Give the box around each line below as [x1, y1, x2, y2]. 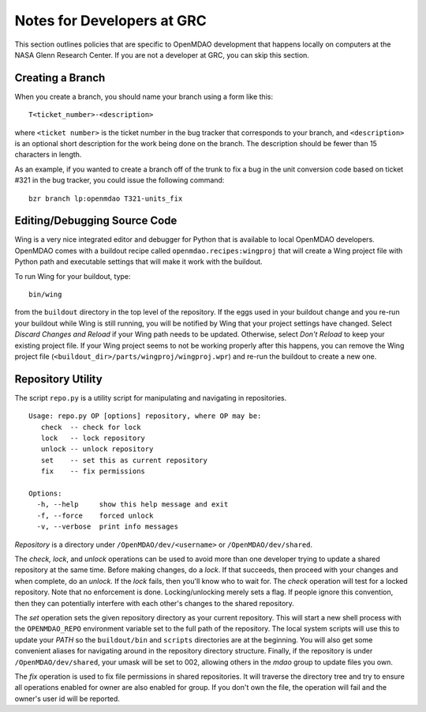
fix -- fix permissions [40, 467, 146, 476]
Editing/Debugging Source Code [14, 214, 177, 228]
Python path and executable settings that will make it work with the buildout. [14, 257, 263, 266]
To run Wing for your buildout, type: [14, 271, 131, 281]
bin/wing [28, 290, 62, 299]
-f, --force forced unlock [36, 510, 154, 520]
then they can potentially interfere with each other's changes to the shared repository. [14, 598, 295, 608]
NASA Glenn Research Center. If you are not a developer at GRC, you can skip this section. [14, 50, 309, 59]
